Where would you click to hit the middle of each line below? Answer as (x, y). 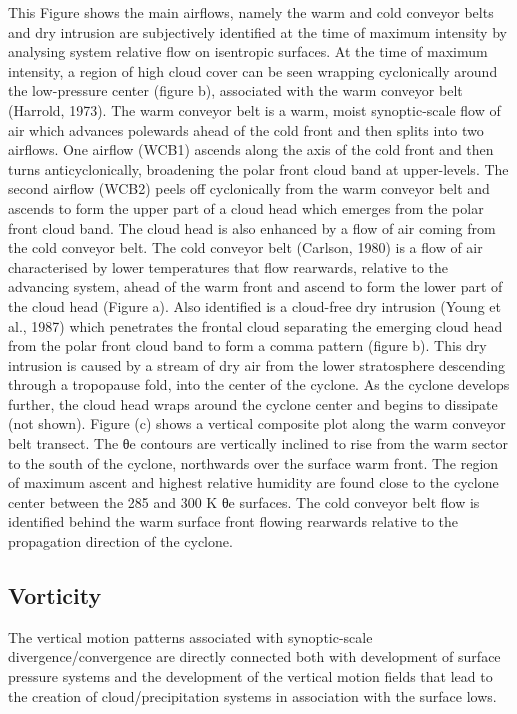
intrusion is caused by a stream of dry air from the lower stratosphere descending (257, 364)
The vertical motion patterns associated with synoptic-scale (190, 636)
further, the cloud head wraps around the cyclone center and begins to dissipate (253, 403)
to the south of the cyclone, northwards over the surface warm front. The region (253, 462)
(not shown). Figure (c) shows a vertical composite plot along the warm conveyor (257, 423)
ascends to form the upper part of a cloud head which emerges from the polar (246, 207)
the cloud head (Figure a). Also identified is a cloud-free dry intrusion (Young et (254, 305)
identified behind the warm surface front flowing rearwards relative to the (233, 521)
